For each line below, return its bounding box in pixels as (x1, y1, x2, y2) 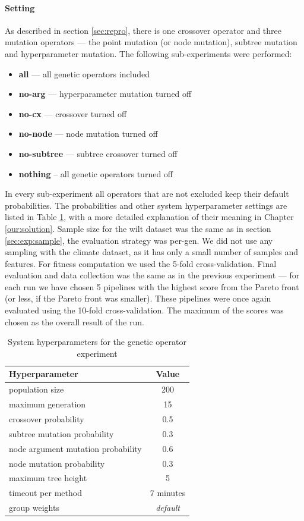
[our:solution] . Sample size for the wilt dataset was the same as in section (5, 222, 271, 234)
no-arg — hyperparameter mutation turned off (18, 87, 192, 100)
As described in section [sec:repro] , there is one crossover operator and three (5, 24, 281, 36)
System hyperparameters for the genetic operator (8, 335, 186, 348)
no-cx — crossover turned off (18, 107, 127, 120)
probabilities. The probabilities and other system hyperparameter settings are (5, 199, 287, 211)
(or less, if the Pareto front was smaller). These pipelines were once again (5, 292, 271, 305)
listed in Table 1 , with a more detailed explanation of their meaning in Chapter (5, 211, 294, 223)
